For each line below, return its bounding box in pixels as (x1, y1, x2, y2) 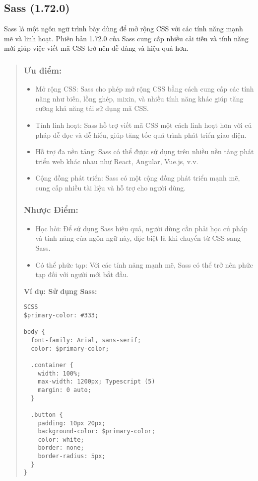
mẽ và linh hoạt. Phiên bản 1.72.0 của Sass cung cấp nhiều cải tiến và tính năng (4, 33, 249, 43)
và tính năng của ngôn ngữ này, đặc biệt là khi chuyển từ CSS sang (35, 233, 241, 243)
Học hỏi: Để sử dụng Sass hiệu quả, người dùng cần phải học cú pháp (35, 223, 248, 233)
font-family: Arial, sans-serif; (31, 336, 141, 344)
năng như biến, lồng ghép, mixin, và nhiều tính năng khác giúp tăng (35, 93, 244, 103)
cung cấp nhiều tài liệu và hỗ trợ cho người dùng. (35, 182, 186, 192)
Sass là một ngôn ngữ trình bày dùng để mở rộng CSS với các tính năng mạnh (4, 23, 243, 34)
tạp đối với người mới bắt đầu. (35, 269, 129, 280)
